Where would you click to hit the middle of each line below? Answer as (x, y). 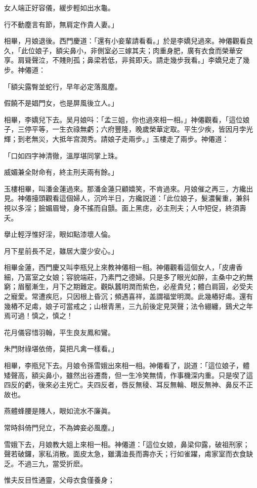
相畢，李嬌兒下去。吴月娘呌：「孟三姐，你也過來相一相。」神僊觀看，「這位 (123, 119)
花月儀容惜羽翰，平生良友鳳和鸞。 (59, 332)
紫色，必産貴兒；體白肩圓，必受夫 (197, 286)
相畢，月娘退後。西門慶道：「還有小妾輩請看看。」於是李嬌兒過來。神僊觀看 (125, 41)
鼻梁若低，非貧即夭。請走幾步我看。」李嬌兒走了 (165, 60)
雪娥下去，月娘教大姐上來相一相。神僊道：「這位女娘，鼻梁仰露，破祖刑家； (127, 444)
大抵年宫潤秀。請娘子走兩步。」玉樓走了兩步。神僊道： (140, 138)
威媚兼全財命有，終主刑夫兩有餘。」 (61, 172)
